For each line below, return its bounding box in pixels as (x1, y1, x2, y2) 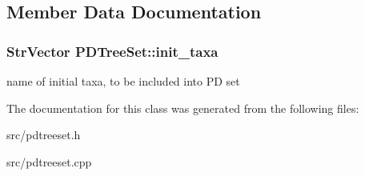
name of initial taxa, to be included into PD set (6, 73, 240, 89)
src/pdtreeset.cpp (6, 153, 92, 170)
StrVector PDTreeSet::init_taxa (6, 41, 219, 61)
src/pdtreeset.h (6, 126, 81, 143)
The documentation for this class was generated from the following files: (6, 99, 359, 116)
